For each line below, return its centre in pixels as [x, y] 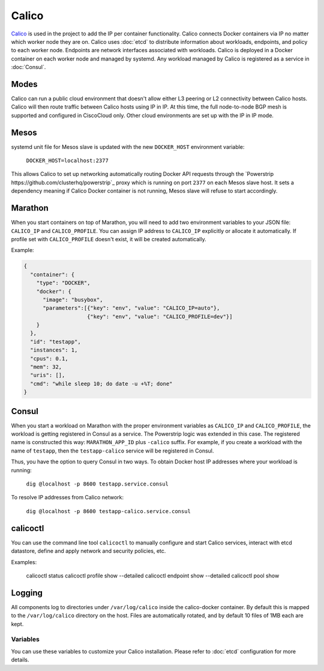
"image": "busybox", [73, 299]
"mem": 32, [46, 367]
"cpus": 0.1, [49, 358]
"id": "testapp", [55, 342]
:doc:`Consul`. [28, 67]
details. [20, 660]
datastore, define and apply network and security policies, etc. [88, 551]
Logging [27, 593]
